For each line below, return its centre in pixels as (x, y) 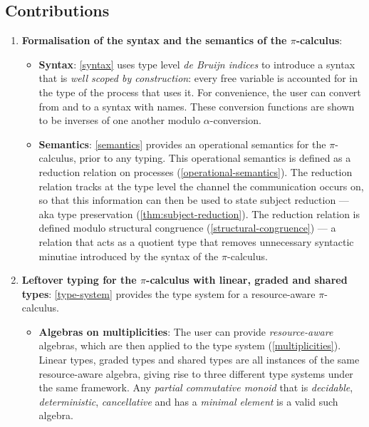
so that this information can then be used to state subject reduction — (194, 200)
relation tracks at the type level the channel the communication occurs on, (201, 186)
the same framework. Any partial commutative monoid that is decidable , (196, 387)
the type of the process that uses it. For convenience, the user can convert (200, 92)
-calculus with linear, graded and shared (247, 280)
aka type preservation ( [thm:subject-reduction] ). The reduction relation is (199, 213)
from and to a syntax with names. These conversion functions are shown (197, 106)
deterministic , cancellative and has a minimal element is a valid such (188, 401)
